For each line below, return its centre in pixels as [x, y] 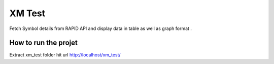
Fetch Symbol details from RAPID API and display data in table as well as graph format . [101, 28]
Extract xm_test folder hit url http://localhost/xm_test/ [65, 55]
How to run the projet [44, 43]
